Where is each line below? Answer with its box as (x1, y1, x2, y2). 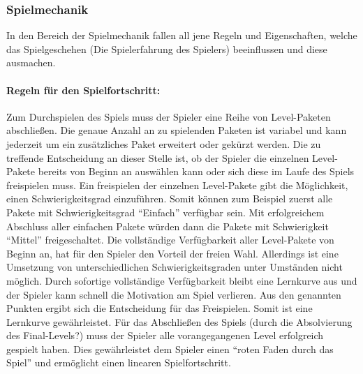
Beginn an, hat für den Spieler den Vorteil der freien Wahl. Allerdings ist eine (6, 246, 339, 260)
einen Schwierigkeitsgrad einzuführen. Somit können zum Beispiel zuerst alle (6, 191, 333, 206)
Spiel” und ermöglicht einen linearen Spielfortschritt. (6, 355, 231, 370)
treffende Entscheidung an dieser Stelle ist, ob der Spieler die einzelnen (6, 150, 309, 165)
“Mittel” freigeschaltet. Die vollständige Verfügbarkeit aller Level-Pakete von (6, 232, 334, 247)
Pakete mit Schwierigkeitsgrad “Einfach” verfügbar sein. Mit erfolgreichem (6, 204, 325, 219)
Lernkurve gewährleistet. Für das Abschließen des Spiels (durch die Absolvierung (6, 314, 353, 329)
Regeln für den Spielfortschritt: (6, 82, 161, 97)
